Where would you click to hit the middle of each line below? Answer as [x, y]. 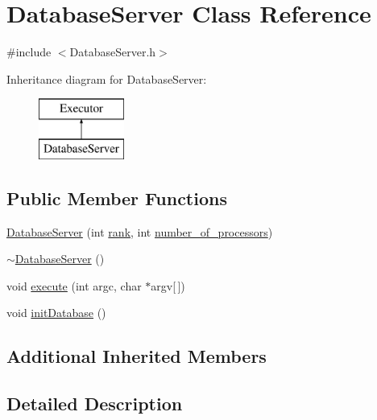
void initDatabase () [56, 313]
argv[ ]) [168, 285]
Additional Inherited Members [137, 356]
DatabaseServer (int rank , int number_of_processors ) [140, 231]
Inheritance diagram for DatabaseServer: [107, 78]
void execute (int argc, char [74, 285]
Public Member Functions [117, 198]
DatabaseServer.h [113, 52]
